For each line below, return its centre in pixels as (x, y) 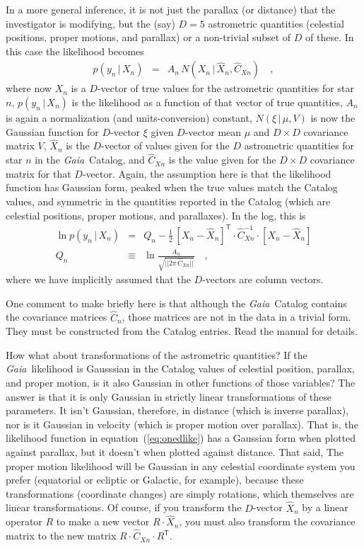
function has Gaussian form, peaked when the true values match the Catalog (172, 187)
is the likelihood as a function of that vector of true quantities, (207, 102)
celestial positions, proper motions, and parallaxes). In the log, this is (156, 215)
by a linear (325, 507)
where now (29, 88)
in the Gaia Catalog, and (90, 160)
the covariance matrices (57, 317)
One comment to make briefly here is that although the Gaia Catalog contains (176, 303)
